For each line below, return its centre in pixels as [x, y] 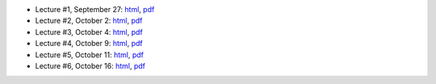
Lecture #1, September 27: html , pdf [95, 9]
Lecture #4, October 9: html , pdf [89, 44]
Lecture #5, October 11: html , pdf [90, 55]
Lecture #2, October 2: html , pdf [89, 21]
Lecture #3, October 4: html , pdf [89, 31]
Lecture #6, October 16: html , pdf [90, 65]
